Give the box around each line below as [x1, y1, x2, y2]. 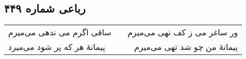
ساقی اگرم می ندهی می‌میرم [8, 26, 111, 38]
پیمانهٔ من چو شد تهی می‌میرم [134, 41, 238, 53]
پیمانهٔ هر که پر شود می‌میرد [8, 41, 105, 53]
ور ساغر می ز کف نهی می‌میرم [127, 26, 238, 38]
